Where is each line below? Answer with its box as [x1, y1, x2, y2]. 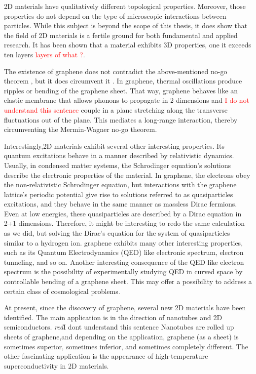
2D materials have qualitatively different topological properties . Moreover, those [4, 1, 246, 11]
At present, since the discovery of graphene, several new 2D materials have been [4, 302, 246, 313]
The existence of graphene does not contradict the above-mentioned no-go [4, 66, 227, 76]
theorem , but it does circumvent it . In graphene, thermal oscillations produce [4, 76, 242, 86]
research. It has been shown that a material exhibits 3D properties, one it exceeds [4, 40, 251, 50]
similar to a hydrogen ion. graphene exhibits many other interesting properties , [4, 237, 243, 248]
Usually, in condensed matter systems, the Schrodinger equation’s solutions [4, 160, 231, 170]
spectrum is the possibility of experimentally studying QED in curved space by [4, 266, 243, 277]
